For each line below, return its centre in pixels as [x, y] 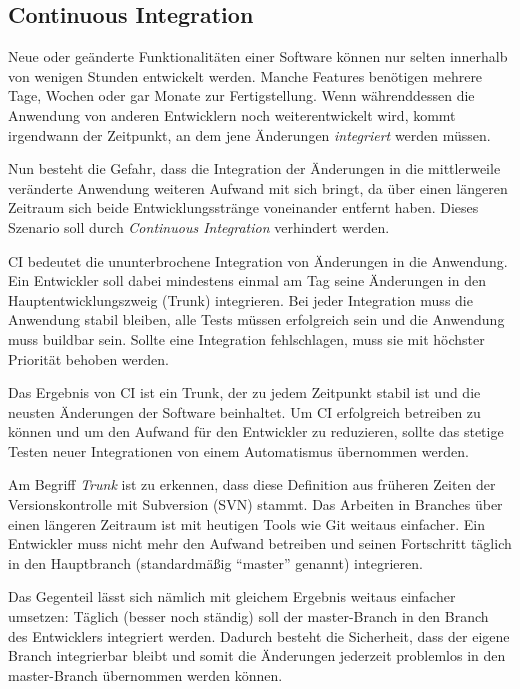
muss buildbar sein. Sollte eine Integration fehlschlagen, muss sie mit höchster [246, 338]
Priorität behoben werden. [88, 358]
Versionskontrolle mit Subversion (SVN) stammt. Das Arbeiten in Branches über [255, 504]
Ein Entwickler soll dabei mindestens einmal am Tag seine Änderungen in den [247, 280]
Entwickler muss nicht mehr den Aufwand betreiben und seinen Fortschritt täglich [260, 543]
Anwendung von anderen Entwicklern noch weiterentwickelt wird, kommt [232, 114]
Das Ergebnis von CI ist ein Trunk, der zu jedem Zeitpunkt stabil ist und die [244, 392]
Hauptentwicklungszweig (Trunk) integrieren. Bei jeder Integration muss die [240, 299]
